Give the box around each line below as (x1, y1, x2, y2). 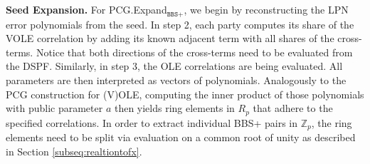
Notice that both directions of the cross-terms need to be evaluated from (36, 44, 353, 59)
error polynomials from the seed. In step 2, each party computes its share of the (6, 16, 354, 31)
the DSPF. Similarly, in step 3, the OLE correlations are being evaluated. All (6, 58, 343, 73)
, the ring (311, 115, 352, 130)
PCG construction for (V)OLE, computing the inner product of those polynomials (6, 86, 364, 101)
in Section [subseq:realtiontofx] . (6, 143, 142, 158)
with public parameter (6, 101, 103, 116)
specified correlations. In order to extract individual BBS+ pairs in (6, 115, 298, 130)
